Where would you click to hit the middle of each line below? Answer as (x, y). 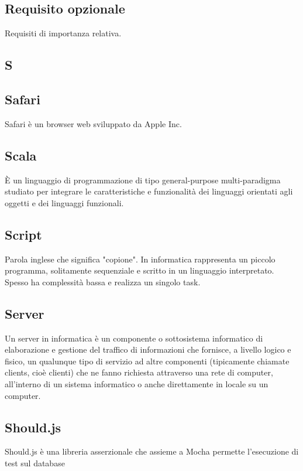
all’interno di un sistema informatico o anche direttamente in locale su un (137, 383)
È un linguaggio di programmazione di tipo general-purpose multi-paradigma (143, 180)
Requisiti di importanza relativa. (63, 33)
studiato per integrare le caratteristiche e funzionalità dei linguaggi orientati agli (149, 191)
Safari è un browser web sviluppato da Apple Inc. (93, 123)
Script (23, 234)
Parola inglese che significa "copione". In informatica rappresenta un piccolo (140, 259)
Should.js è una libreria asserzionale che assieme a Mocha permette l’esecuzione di (152, 451)
